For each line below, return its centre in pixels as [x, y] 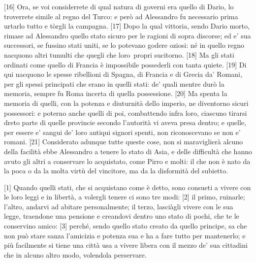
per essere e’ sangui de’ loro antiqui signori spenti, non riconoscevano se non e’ [122, 132]
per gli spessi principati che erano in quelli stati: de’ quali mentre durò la [114, 83]
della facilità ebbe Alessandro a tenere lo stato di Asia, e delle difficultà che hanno [128, 151]
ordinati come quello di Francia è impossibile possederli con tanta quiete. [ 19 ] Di [125, 64]
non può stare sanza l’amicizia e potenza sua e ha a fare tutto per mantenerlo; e [125, 235]
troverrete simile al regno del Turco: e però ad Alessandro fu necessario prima [121, 16]
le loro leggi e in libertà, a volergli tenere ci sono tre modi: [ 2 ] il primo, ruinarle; [125, 197]
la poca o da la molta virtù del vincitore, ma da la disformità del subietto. [116, 171]
